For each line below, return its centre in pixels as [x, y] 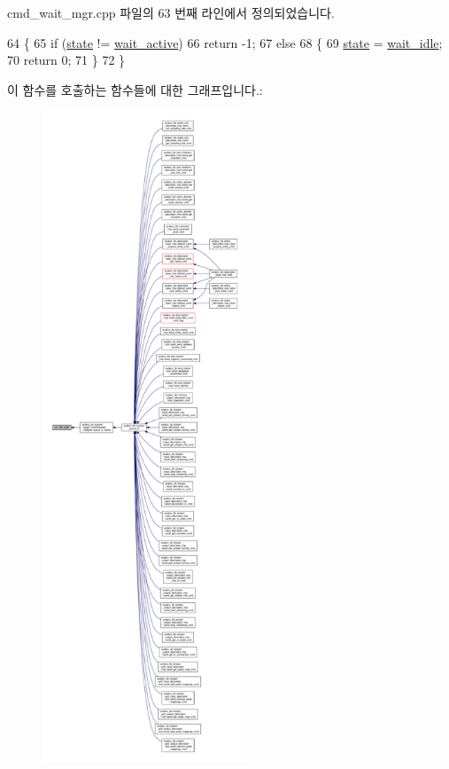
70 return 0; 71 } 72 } [66, 60]
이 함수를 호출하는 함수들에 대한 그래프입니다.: [135, 89]
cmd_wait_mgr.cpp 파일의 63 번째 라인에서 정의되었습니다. [171, 12]
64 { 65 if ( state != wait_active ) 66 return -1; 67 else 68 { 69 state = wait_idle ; [225, 42]
